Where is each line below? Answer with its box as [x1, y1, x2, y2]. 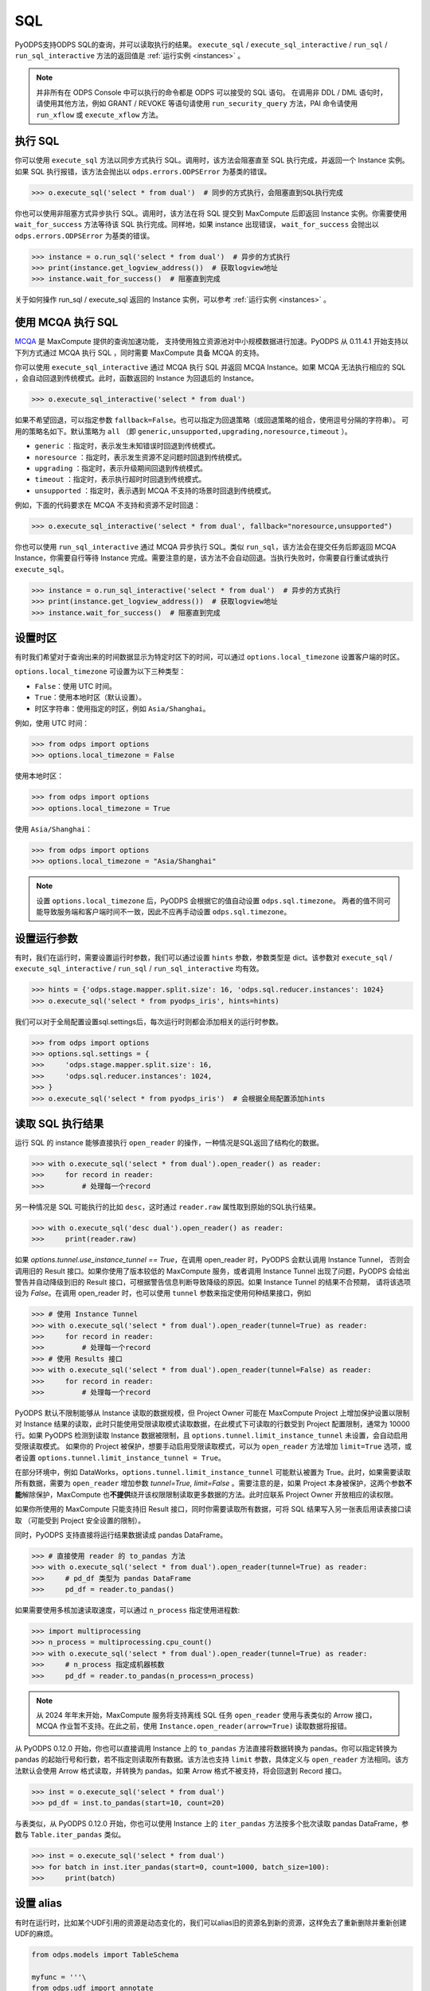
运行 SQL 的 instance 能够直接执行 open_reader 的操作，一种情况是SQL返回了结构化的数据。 [14, 1138, 324, 1147]
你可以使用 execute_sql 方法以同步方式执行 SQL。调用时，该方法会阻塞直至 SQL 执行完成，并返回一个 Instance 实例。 [14, 155, 409, 165]
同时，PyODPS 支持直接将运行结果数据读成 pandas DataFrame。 [14, 1530, 227, 1539]
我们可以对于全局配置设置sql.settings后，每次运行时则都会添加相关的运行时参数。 [14, 1016, 283, 1027]
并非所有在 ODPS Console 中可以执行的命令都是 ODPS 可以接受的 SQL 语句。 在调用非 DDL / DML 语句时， [36, 88, 388, 97]
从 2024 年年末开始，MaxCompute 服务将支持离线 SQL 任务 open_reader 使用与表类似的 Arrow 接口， [36, 1710, 377, 1719]
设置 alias [14, 1896, 63, 1911]
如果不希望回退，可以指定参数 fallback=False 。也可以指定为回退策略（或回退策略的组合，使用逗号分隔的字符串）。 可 [14, 415, 409, 425]
